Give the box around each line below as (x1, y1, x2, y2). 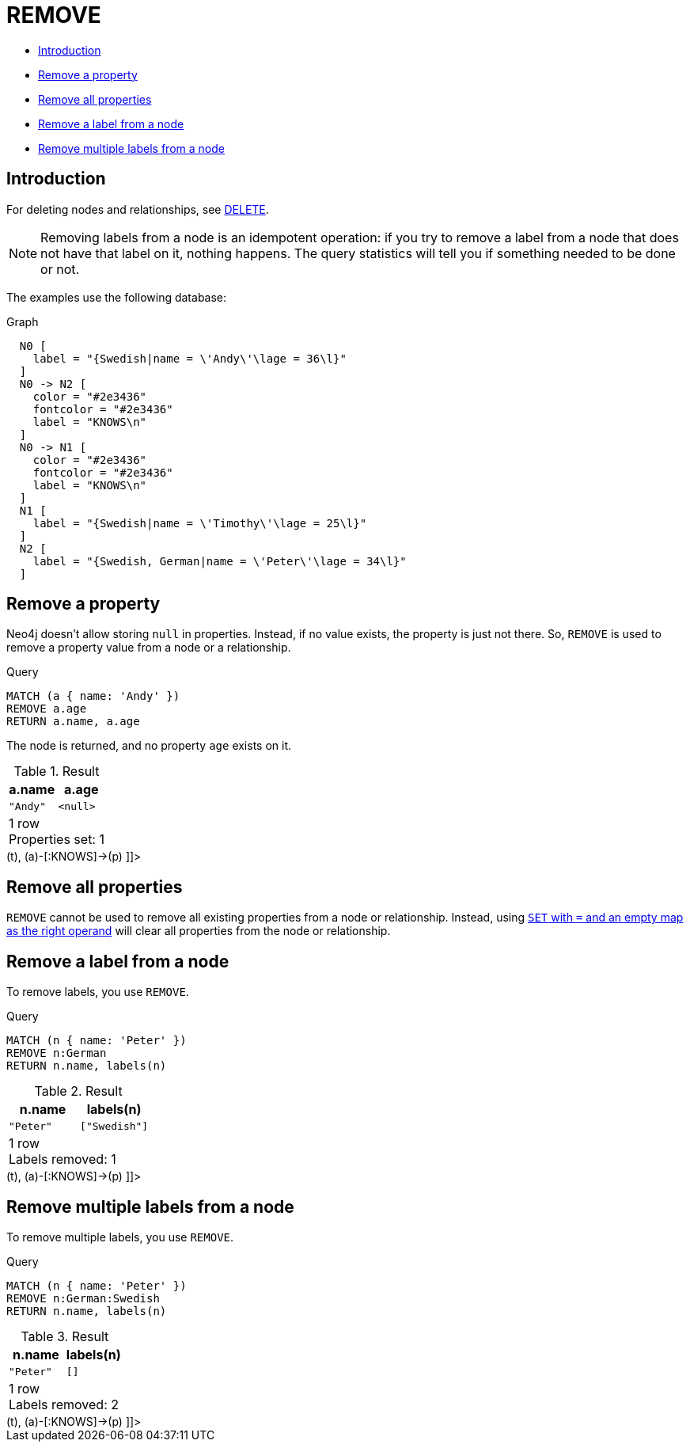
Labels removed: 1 (9, 1151, 116, 1168)
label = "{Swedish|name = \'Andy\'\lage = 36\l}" (32, 352, 347, 365)
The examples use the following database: (6, 290, 227, 304)
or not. (40, 260, 80, 277)
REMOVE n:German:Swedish (6, 1291, 160, 1305)
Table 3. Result (21, 1328, 109, 1344)
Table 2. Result (34, 1083, 123, 1100)
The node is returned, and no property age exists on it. (6, 739, 292, 753)
